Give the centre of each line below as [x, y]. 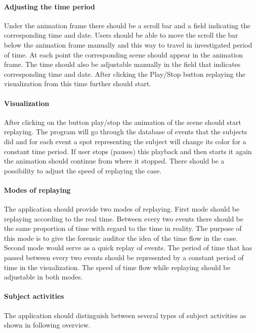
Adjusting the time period [50, 6]
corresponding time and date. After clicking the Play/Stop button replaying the [125, 74]
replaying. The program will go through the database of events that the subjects [126, 132]
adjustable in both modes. [43, 277]
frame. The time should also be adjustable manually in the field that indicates [122, 64]
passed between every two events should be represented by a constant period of [124, 257]
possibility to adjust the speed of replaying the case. [83, 170]
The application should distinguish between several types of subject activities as [125, 315]
